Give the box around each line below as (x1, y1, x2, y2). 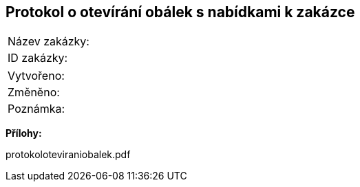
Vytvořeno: (8, 69, 65, 83)
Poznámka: (8, 102, 65, 116)
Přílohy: (6, 127, 42, 140)
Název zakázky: (8, 34, 89, 49)
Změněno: (8, 85, 60, 100)
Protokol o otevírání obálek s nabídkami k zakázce (6, 3, 355, 21)
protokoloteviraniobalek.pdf (6, 148, 131, 161)
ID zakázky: (8, 51, 68, 65)
